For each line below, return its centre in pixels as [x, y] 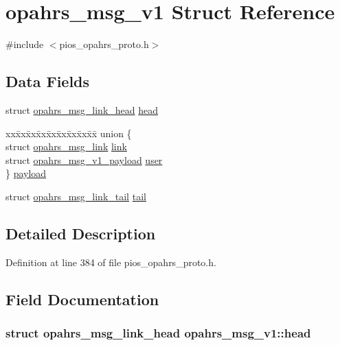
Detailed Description [81, 233]
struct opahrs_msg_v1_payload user [84, 159]
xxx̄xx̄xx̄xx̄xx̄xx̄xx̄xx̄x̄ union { [69, 133]
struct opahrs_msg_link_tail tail [76, 196]
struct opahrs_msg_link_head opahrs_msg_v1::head [158, 332]
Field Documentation [82, 299]
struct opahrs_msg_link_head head [82, 109]
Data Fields [48, 81]
